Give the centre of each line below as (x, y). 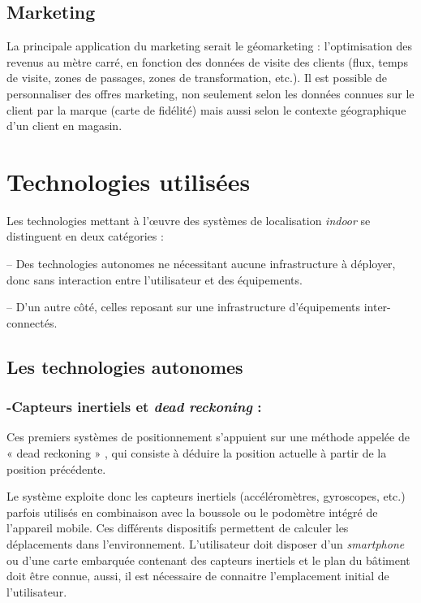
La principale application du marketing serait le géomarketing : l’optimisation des (209, 46)
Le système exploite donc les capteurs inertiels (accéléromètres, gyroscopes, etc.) (206, 496)
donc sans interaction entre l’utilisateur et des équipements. (155, 279)
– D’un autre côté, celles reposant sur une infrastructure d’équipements (183, 307)
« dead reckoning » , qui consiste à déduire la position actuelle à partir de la (197, 453)
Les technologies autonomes (125, 366)
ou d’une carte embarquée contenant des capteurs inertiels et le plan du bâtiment (208, 560)
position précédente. (56, 469)
